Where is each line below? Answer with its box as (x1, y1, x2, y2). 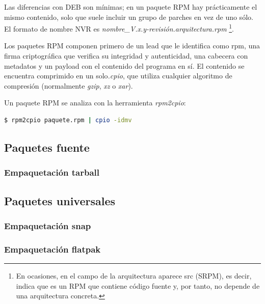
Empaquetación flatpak (4, 242, 101, 255)
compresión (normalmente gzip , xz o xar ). (4, 80, 133, 91)
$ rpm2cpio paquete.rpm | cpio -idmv (4, 117, 132, 124)
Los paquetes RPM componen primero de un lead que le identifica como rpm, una (4, 40, 260, 51)
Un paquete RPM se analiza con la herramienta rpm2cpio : (4, 97, 186, 108)
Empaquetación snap (4, 219, 91, 232)
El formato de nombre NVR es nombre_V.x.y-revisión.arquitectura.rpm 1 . (4, 22, 234, 34)
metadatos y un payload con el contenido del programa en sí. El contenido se (4, 60, 245, 71)
